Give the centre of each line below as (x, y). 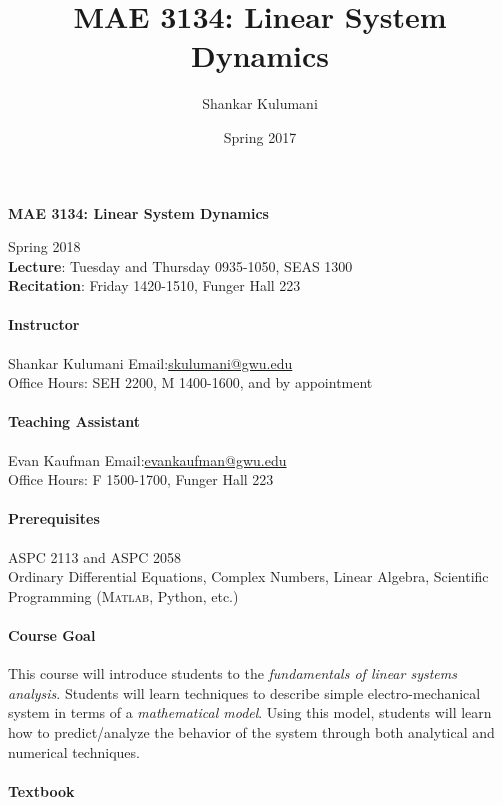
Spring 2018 (44, 246)
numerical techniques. (74, 751)
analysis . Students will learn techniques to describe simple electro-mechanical (244, 692)
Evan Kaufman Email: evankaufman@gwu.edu (147, 459)
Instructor (44, 324)
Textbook (41, 790)
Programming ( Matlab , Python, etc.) (123, 595)
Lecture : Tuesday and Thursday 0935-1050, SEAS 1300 (180, 265)
